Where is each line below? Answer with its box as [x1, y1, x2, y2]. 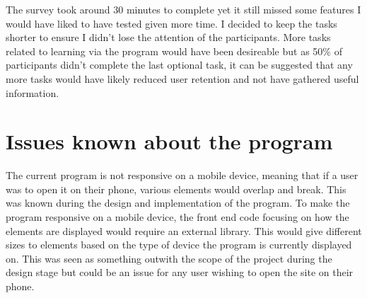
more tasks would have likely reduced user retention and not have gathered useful [6, 71, 359, 86]
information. [6, 85, 59, 100]
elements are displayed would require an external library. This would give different [6, 223, 362, 238]
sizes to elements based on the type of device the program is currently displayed [6, 237, 352, 252]
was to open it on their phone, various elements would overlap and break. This [6, 181, 346, 196]
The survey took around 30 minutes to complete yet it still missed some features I [6, 2, 361, 16]
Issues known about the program [6, 127, 333, 156]
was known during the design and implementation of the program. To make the [6, 195, 350, 210]
